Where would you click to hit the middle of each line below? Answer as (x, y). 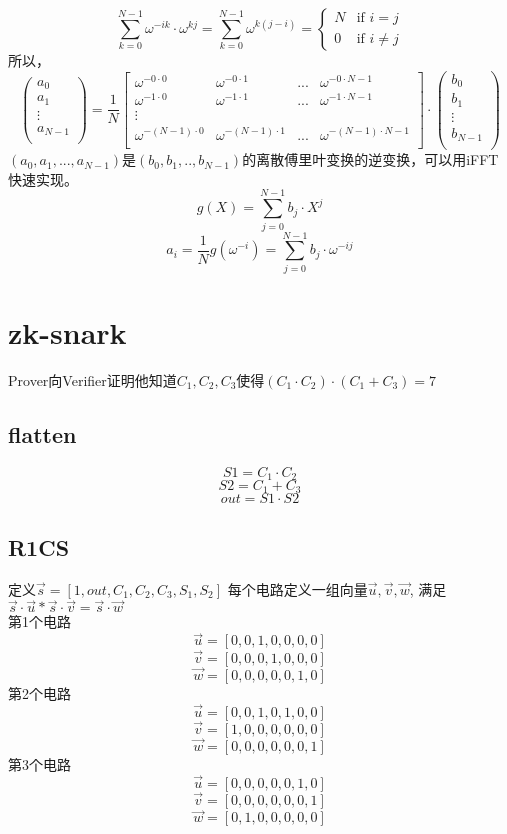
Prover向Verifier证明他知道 (92, 379)
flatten (42, 433)
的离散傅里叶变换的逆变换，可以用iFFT (370, 159)
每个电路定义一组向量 (297, 588)
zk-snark (67, 331)
